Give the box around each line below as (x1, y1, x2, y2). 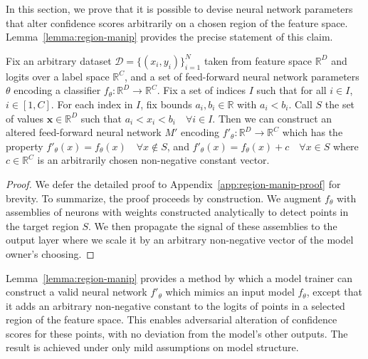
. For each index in (51, 96, 133, 111)
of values (6, 110, 43, 125)
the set (325, 96, 355, 111)
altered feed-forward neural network (6, 125, 162, 140)
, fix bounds (140, 96, 192, 111)
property (6, 138, 43, 153)
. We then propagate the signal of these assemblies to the (88, 218, 337, 233)
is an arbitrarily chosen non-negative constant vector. (37, 152, 270, 167)
